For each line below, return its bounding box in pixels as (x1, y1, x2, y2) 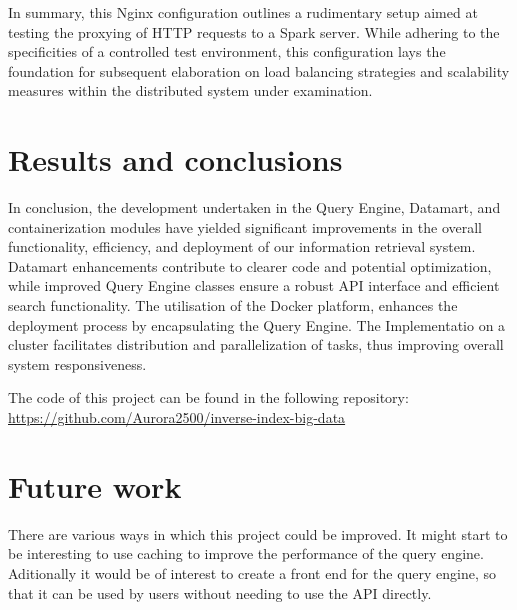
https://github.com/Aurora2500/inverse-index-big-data (8, 407, 346, 428)
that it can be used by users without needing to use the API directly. (8, 582, 432, 603)
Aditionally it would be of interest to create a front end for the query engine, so (8, 562, 497, 583)
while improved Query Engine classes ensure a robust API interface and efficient (8, 275, 500, 296)
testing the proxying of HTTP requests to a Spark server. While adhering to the (8, 21, 500, 42)
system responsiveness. (8, 353, 147, 374)
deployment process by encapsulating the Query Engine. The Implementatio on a (8, 314, 506, 335)
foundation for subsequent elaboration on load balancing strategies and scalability (8, 60, 510, 81)
